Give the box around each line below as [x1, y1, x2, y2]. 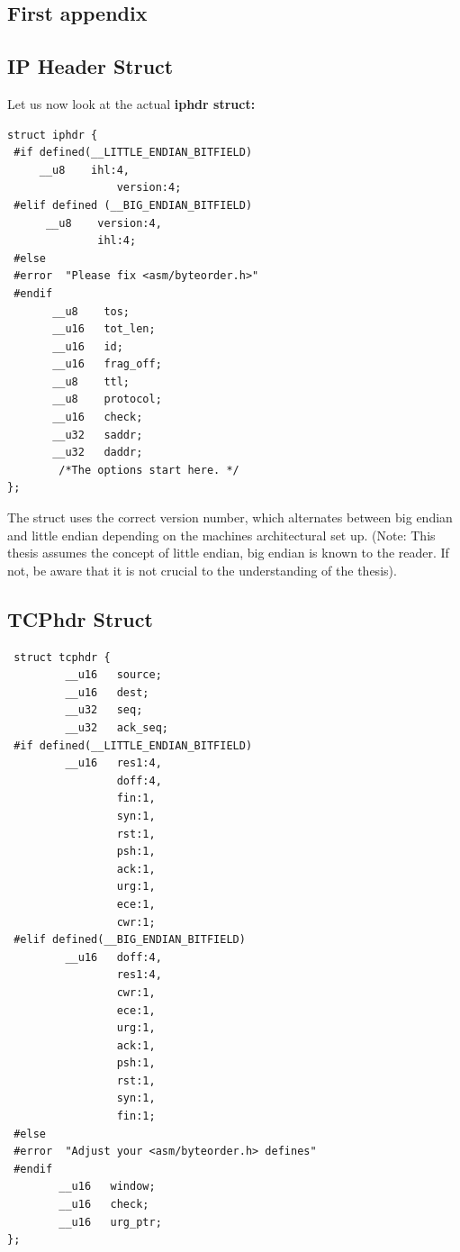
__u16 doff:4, [65, 950, 162, 964]
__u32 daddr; [52, 446, 143, 459]
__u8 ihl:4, [39, 163, 131, 177]
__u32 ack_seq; [65, 721, 168, 734]
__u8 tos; [52, 304, 131, 318]
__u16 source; [65, 668, 162, 682]
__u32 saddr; [52, 428, 143, 441]
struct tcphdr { [14, 650, 111, 664]
